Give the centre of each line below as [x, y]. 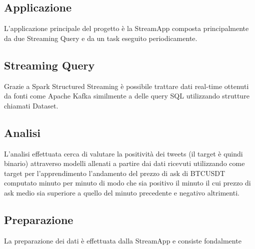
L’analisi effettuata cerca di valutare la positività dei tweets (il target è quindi [123, 153]
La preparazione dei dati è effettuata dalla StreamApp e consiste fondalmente [123, 240]
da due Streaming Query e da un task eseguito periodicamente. [101, 38]
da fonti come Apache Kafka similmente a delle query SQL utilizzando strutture [127, 96]
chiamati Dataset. [31, 105]
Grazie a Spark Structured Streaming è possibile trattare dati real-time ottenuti [126, 86]
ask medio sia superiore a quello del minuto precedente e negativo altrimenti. [122, 192]
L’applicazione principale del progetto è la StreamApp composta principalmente [126, 28]
